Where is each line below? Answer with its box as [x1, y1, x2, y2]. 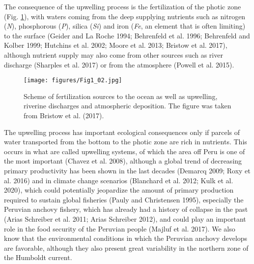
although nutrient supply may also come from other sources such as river [4, 49, 223, 60]
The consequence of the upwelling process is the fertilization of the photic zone [4, 1, 241, 11]
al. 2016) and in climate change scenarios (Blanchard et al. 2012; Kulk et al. [4, 175, 233, 185]
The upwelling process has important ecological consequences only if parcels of [4, 127, 240, 137]
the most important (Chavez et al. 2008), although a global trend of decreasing [4, 156, 242, 166]
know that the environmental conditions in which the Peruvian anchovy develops [4, 233, 248, 243]
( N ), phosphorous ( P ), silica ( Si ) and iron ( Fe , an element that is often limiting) [4, 21, 246, 31]
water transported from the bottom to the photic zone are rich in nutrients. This [4, 136, 247, 147]
